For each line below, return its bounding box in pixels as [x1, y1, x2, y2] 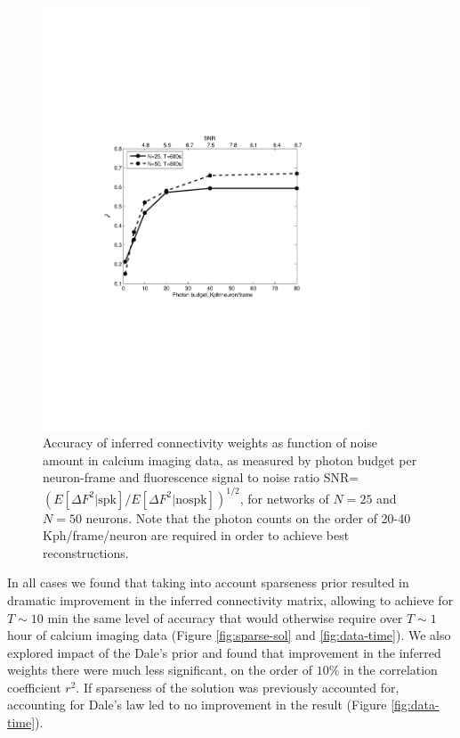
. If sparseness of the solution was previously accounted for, [76, 677, 399, 696]
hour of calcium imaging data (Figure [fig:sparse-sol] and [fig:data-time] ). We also [7, 626, 451, 644]
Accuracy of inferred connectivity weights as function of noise [43, 433, 378, 452]
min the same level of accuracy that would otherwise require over [47, 608, 403, 627]
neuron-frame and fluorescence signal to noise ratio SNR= [43, 468, 359, 487]
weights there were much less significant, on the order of [7, 660, 313, 679]
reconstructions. [43, 543, 129, 562]
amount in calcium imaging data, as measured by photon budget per [43, 450, 417, 469]
